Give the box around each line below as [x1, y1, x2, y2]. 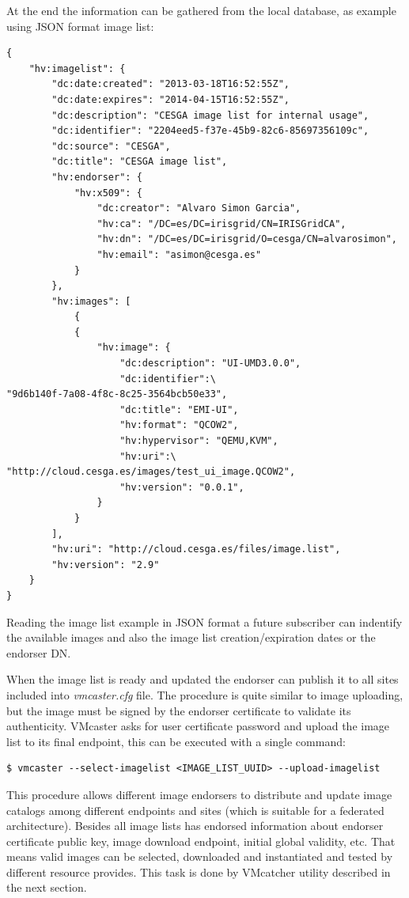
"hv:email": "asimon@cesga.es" [97, 248, 262, 260]
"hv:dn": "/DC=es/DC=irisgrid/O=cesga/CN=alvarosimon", [97, 233, 397, 245]
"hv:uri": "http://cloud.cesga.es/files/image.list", [51, 544, 341, 555]
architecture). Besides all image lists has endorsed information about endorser [6, 817, 384, 834]
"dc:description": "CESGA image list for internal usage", [51, 109, 369, 121]
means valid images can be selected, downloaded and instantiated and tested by [6, 848, 393, 865]
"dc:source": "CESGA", [51, 140, 171, 152]
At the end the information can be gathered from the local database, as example [6, 2, 396, 18]
